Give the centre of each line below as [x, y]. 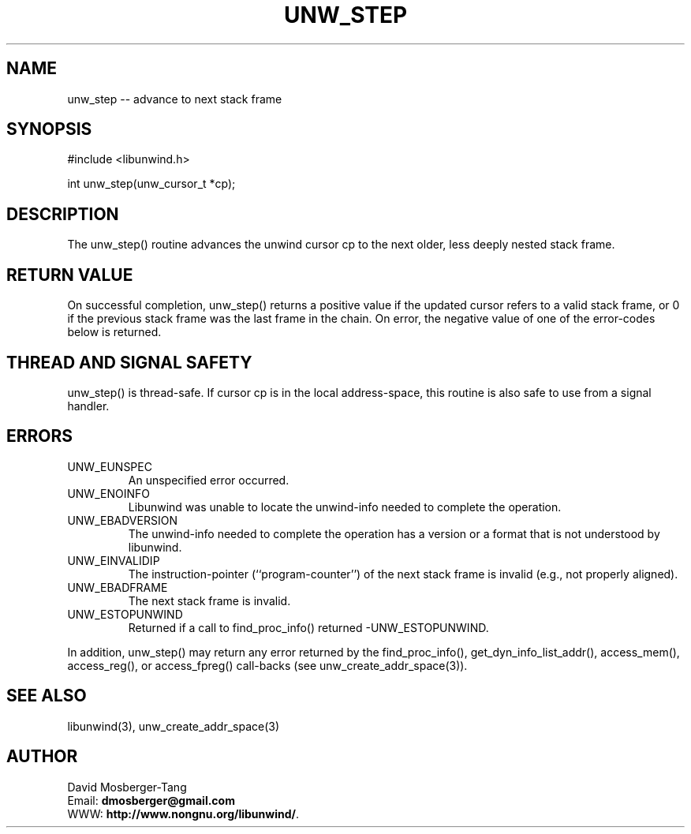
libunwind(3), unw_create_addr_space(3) [174, 726]
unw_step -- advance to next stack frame [175, 99]
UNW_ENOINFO [108, 493]
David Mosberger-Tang [127, 787]
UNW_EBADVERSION [122, 520]
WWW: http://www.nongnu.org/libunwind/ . [183, 813]
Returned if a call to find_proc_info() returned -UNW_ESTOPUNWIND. [308, 627]
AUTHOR [42, 757]
